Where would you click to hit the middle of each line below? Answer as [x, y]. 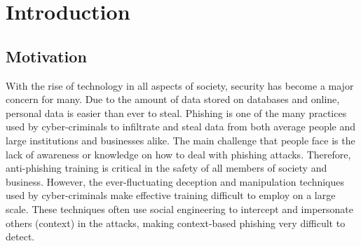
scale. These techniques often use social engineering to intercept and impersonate [179, 209]
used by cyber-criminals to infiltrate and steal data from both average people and [180, 127]
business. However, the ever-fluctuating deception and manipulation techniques [175, 181]
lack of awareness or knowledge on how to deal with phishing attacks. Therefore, [178, 154]
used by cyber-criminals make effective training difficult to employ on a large [171, 195]
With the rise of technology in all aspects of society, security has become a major [180, 85]
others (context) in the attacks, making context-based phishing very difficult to [176, 223]
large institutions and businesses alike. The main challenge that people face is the [180, 140]
